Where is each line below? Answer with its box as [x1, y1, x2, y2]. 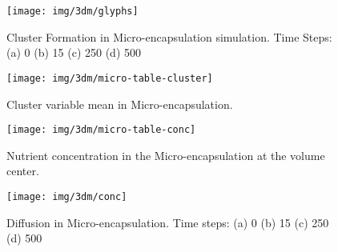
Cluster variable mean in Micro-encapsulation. [6, 95, 233, 112]
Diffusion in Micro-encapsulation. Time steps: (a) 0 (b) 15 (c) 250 [6, 214, 329, 230]
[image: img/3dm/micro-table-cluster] [6, 72, 213, 84]
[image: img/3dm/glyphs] [6, 6, 139, 17]
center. [6, 162, 39, 179]
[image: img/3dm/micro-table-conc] [6, 124, 196, 136]
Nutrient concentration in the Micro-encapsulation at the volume [6, 146, 325, 163]
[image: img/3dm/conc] [6, 190, 127, 202]
